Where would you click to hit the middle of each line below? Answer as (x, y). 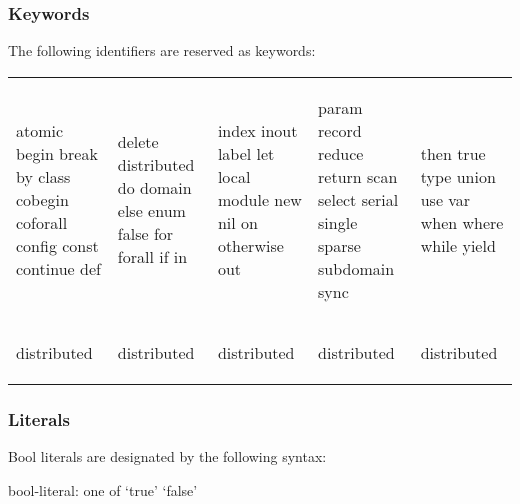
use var (445, 199)
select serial (358, 199)
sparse (339, 245)
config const (57, 245)
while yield (458, 245)
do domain (154, 188)
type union (458, 176)
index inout (257, 130)
